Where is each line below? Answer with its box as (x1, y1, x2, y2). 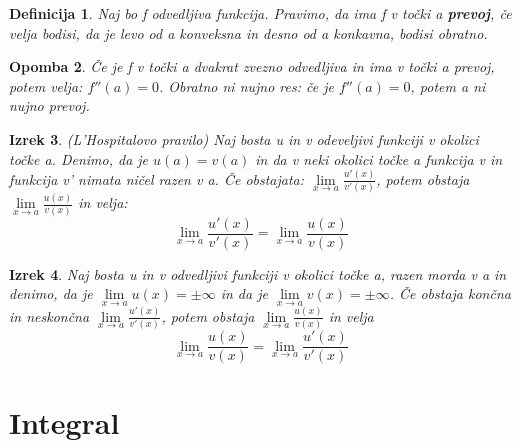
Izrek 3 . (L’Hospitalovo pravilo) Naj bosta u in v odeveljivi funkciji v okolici (9, 128, 479, 149)
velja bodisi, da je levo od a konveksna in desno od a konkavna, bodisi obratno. (9, 22, 488, 43)
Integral (9, 402, 120, 443)
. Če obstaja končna (389, 283, 511, 304)
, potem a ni (410, 75, 486, 96)
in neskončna (9, 305, 90, 326)
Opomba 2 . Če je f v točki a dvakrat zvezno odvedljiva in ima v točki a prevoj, (9, 56, 495, 77)
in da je (220, 283, 268, 304)
